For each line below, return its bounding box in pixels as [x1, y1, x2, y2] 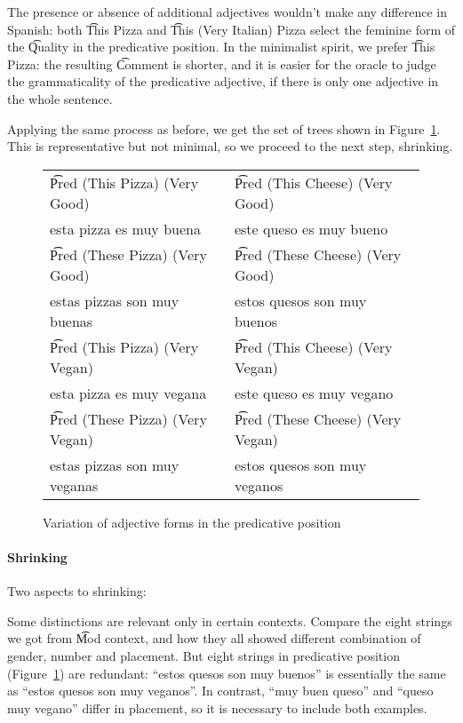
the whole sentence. [7, 89, 113, 107]
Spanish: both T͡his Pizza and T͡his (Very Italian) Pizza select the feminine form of [7, 20, 456, 38]
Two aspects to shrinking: [7, 582, 147, 600]
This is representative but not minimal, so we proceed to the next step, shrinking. [7, 137, 453, 155]
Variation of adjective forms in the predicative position [43, 512, 341, 531]
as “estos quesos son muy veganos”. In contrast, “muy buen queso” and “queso [7, 681, 434, 700]
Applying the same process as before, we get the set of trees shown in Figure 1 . [7, 119, 441, 138]
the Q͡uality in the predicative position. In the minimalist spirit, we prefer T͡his [7, 37, 435, 56]
